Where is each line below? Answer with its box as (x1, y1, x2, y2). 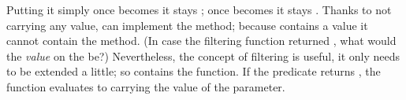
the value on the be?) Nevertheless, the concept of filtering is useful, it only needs (6, 47, 400, 64)
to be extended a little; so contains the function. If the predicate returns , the (6, 63, 381, 80)
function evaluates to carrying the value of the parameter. (6, 78, 285, 94)
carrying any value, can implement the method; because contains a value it (6, 17, 368, 33)
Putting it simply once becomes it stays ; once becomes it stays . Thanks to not (6, 2, 392, 17)
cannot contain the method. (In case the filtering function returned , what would (6, 32, 397, 49)
